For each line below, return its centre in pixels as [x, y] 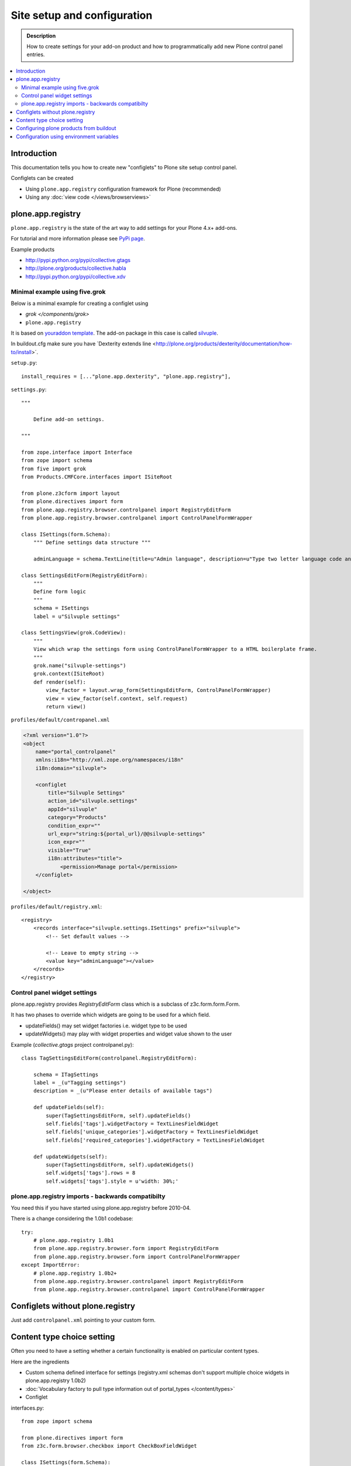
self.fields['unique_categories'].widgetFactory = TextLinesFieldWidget [152, 1132]
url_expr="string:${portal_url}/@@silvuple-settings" [126, 834]
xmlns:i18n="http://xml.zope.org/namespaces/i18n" [109, 760]
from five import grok [54, 469]
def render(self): [60, 682]
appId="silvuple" [73, 809]
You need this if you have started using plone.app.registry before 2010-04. [101, 1207]
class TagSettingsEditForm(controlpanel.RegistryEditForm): [109, 1058]
